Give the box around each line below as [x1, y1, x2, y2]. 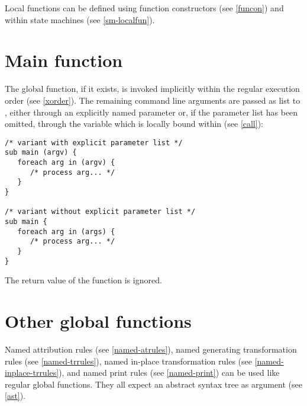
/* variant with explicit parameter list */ [5, 138, 183, 147]
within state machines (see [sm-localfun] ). [5, 13, 155, 25]
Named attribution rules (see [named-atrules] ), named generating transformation [5, 343, 297, 355]
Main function [5, 48, 123, 72]
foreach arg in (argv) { [17, 158, 115, 167]
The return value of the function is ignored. [5, 274, 162, 286]
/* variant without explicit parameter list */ [5, 207, 196, 216]
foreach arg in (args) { [17, 227, 115, 236]
